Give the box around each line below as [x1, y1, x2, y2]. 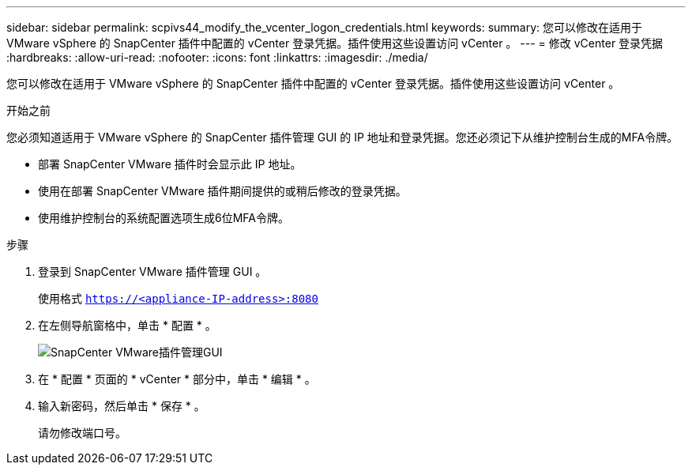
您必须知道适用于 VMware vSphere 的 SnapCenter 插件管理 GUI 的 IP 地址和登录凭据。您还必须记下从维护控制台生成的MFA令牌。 [6, 130, 679, 144]
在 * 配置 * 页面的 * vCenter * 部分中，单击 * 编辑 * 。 [38, 372, 316, 386]
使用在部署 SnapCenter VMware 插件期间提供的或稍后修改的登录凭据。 [38, 184, 407, 198]
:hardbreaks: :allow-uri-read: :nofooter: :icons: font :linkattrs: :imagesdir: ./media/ [6, 51, 428, 64]
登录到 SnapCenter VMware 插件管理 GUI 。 [38, 265, 267, 278]
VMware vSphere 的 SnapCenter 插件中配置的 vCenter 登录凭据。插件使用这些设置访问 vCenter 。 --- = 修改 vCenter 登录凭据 [6, 36, 664, 50]
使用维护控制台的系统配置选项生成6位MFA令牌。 [38, 211, 289, 224]
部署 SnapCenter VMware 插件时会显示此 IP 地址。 [38, 157, 302, 171]
